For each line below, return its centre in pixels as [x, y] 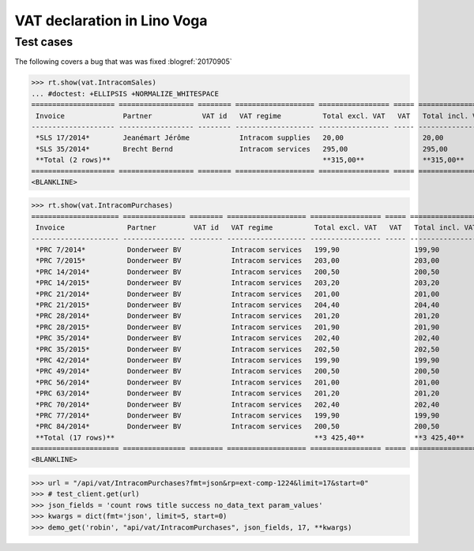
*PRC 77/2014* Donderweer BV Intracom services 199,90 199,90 [238, 415]
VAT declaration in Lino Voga [111, 21]
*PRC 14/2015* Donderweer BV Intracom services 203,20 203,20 [238, 283]
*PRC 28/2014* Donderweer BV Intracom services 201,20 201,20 [238, 316]
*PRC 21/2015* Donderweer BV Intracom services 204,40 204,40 [238, 305]
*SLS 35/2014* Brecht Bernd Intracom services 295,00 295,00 [242, 149]
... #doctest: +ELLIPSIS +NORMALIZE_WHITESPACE [125, 94]
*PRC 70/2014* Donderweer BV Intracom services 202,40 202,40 [238, 404]
